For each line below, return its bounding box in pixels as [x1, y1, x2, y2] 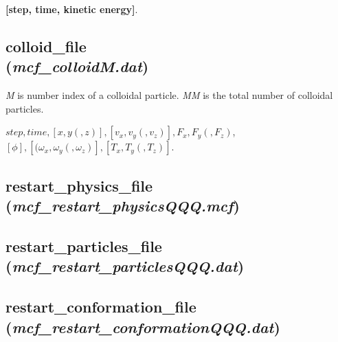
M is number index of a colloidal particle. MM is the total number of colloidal [5, 88, 333, 102]
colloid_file [5, 35, 87, 56]
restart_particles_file [5, 235, 162, 256]
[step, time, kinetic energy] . [5, 2, 138, 16]
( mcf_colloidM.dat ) [5, 56, 149, 77]
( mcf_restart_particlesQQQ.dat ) [5, 255, 245, 277]
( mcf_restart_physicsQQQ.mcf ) [5, 195, 240, 216]
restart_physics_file [5, 174, 153, 196]
